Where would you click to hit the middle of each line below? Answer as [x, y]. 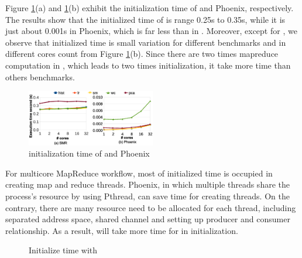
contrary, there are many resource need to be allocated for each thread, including [151, 207]
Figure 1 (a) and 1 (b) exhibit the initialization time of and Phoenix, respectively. [150, 8]
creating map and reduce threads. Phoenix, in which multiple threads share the [147, 184]
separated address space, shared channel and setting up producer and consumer [148, 219]
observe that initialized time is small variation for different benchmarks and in [146, 42]
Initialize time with [63, 250]
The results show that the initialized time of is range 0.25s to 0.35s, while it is [145, 19]
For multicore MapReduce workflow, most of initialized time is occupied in [139, 173]
